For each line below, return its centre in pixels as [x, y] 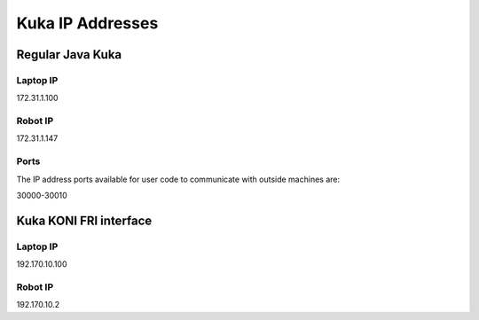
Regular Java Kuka [69, 55]
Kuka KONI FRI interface [84, 220]
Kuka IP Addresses [87, 23]
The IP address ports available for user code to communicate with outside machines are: [178, 179]
